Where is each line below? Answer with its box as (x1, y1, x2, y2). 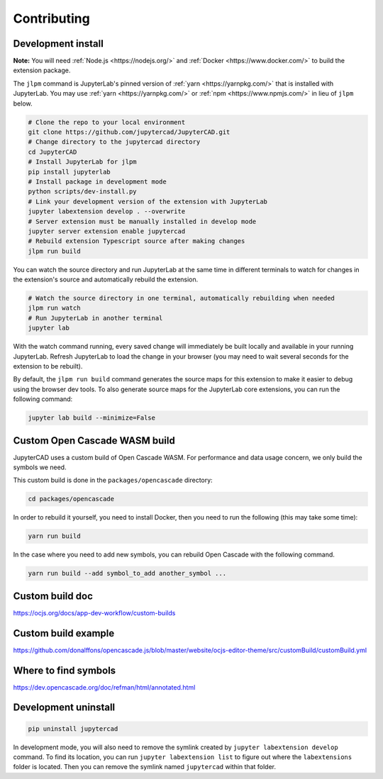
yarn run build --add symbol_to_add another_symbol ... (28, 569, 227, 578)
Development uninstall (13, 702, 116, 714)
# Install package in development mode (28, 177, 167, 186)
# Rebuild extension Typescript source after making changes (28, 237, 245, 245)
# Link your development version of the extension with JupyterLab (28, 197, 268, 206)
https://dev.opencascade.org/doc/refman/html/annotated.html (13, 683, 196, 691)
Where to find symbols (13, 664, 116, 676)
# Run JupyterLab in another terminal (28, 314, 163, 322)
